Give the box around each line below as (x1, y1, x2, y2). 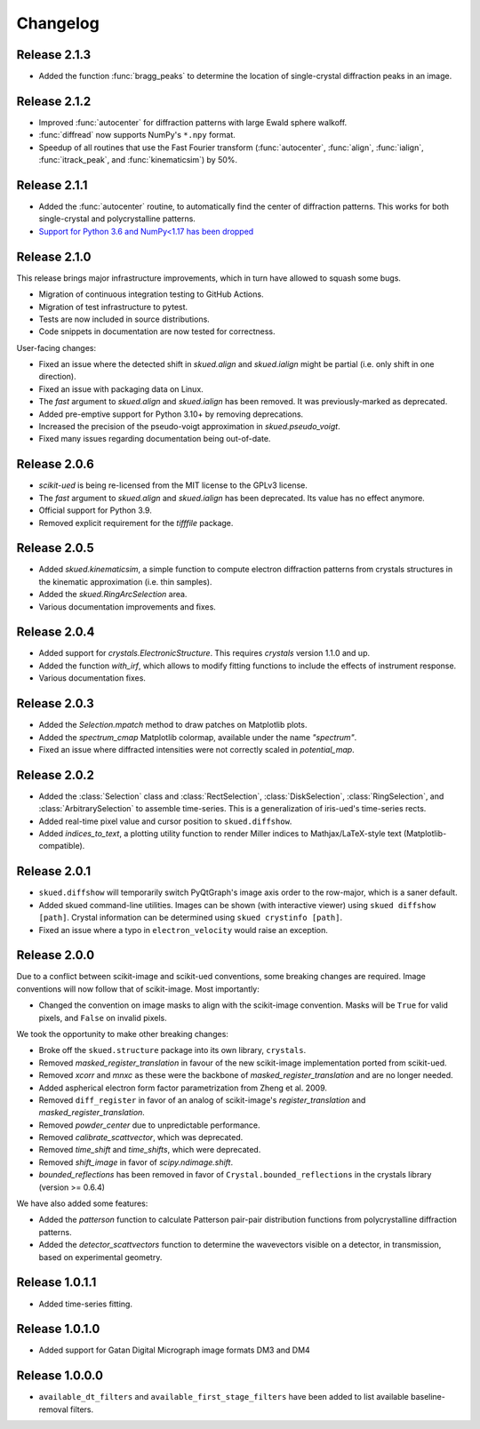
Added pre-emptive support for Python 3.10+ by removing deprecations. (38, 409, 304, 419)
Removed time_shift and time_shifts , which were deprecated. (38, 1145, 261, 1155)
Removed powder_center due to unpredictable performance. (38, 1120, 260, 1130)
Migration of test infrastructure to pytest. (38, 301, 188, 312)
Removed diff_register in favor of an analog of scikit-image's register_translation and (38, 1094, 366, 1106)
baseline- (410, 1392, 446, 1402)
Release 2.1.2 (16, 93, 92, 108)
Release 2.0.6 (16, 457, 95, 472)
